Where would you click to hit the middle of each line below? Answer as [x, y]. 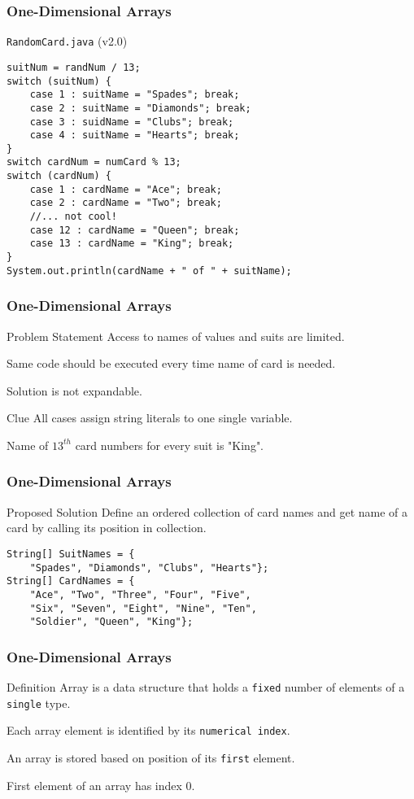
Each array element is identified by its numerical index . [148, 730]
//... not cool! [74, 217]
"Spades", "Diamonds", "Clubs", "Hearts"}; [149, 568]
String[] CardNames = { [71, 581]
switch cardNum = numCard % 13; [94, 162]
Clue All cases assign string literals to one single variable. [150, 418]
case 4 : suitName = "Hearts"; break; [135, 135]
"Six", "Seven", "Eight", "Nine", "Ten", [143, 608]
